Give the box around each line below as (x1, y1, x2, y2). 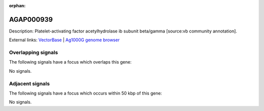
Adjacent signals (9, 80, 50, 87)
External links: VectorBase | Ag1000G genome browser (9, 37, 120, 43)
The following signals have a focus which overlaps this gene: (9, 59, 132, 65)
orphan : (9, 3, 26, 8)
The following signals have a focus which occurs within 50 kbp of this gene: (9, 90, 162, 96)
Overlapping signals (9, 49, 58, 56)
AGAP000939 (9, 15, 53, 24)
